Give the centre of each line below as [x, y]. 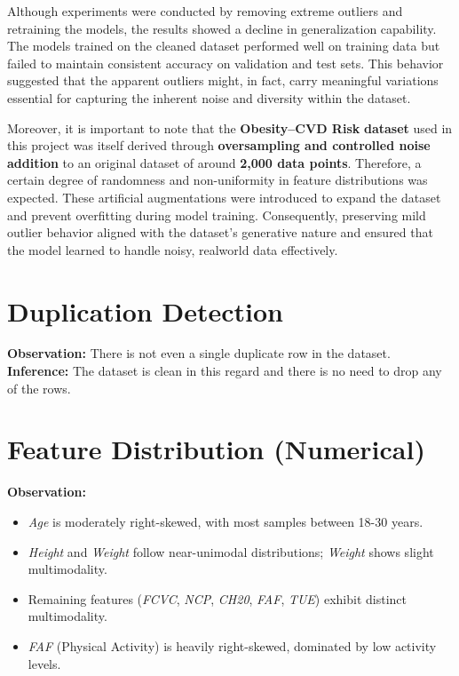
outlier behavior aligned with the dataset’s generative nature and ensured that [220, 232]
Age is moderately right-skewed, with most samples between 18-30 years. [226, 521]
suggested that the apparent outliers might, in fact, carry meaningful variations [223, 80]
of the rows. [39, 388]
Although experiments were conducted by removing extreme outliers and [205, 11]
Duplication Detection [145, 310]
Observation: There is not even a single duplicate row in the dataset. [199, 353]
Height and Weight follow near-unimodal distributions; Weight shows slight [231, 551]
